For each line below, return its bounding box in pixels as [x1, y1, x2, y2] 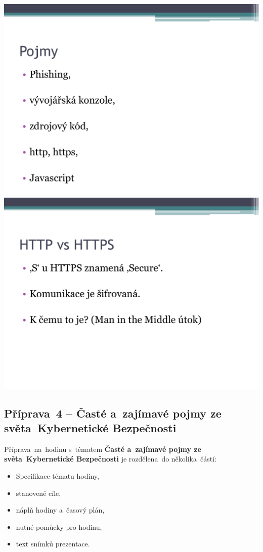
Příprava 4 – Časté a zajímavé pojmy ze [4, 405, 222, 421]
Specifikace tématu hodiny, [16, 470, 99, 481]
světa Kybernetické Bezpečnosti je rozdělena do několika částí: [4, 453, 216, 464]
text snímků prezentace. [16, 538, 90, 549]
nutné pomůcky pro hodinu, [16, 521, 102, 532]
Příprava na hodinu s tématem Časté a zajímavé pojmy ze [4, 443, 201, 454]
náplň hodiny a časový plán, [16, 504, 105, 515]
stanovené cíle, [16, 487, 61, 498]
